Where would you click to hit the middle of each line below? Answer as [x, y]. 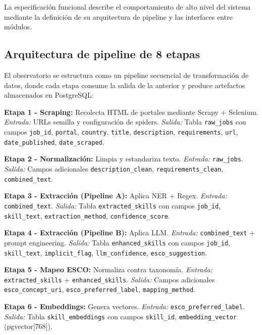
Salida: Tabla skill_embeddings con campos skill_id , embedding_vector [120, 316]
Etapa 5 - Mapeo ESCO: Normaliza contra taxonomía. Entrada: [108, 269]
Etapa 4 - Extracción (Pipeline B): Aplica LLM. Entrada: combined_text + [129, 233]
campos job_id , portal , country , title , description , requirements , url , [121, 132]
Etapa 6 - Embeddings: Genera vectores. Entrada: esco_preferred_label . [124, 306]
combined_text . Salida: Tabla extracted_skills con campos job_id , [113, 205]
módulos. [18, 27]
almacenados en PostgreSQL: [49, 95]
